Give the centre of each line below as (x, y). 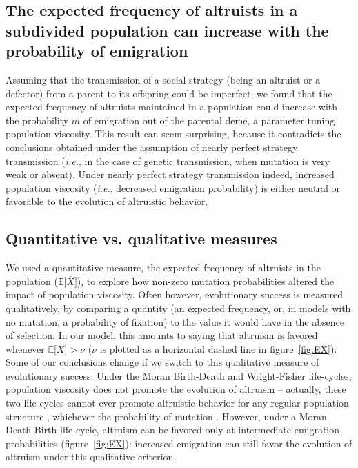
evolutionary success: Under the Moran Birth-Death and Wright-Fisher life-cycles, (179, 375)
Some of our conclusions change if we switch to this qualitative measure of (162, 362)
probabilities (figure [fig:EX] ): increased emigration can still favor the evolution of (179, 443)
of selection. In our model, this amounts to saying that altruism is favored (162, 335)
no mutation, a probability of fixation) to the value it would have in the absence (175, 321)
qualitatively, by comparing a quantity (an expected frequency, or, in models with (178, 308)
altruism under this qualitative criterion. (91, 457)
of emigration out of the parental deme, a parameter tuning (209, 120)
